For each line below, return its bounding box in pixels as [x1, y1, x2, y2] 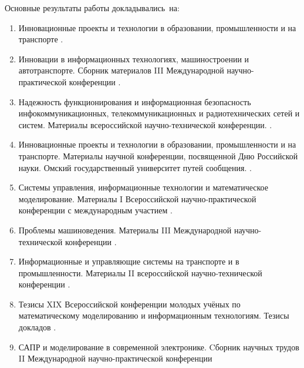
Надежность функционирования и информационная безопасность [18, 95, 251, 108]
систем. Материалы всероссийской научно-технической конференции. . [18, 118, 272, 131]
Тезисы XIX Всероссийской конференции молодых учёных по [18, 297, 241, 310]
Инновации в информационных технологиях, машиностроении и [18, 52, 249, 65]
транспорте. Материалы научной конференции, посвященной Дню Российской [18, 149, 298, 162]
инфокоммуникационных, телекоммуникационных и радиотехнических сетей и [18, 107, 300, 119]
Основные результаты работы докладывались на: [5, 2, 180, 14]
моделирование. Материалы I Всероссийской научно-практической [18, 192, 256, 205]
